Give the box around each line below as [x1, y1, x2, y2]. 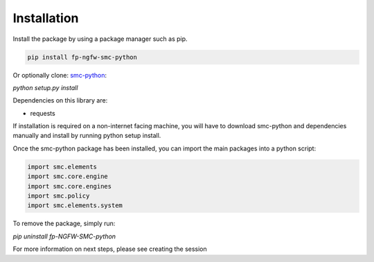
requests [30, 109, 55, 117]
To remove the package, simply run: [12, 219, 116, 228]
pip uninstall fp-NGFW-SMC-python [12, 232, 116, 241]
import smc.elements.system [27, 202, 123, 209]
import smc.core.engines [27, 182, 112, 190]
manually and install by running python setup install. [12, 132, 161, 140]
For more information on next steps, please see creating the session [12, 245, 207, 253]
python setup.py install [12, 83, 78, 91]
